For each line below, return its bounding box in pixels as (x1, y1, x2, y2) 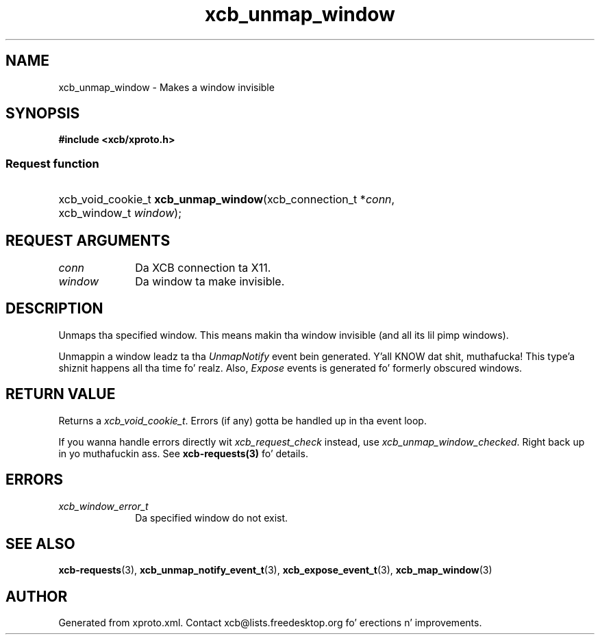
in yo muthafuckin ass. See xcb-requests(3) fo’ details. (58, 447, 308, 459)
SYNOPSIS (5, 105, 80, 123)
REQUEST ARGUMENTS (5, 231, 171, 249)
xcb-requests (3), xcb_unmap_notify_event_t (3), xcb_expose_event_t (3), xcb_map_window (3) (58, 564, 492, 576)
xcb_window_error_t (58, 500, 149, 512)
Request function (5, 156, 99, 170)
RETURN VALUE (5, 385, 116, 403)
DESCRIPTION (5, 300, 103, 318)
